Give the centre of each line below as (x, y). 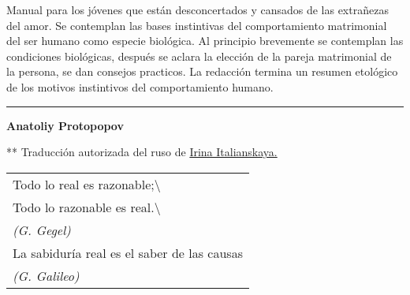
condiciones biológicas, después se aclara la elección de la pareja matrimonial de (199, 56)
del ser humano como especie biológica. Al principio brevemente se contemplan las (205, 41)
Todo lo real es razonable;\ (87, 184)
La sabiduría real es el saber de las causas (128, 252)
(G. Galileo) (46, 275)
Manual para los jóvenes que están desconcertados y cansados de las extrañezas (198, 9)
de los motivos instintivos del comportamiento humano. (140, 86)
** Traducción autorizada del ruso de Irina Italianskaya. (142, 152)
